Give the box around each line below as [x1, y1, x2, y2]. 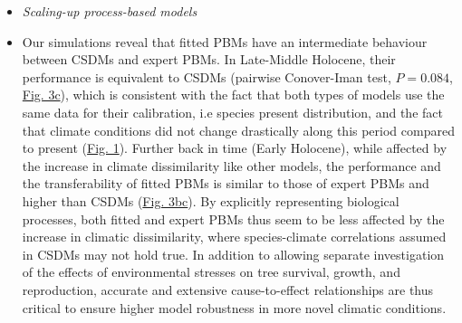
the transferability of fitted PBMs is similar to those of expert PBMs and [22, 174, 429, 193]
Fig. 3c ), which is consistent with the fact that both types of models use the [22, 85, 445, 104]
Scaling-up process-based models [22, 2, 197, 20]
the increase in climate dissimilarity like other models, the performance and [22, 156, 441, 175]
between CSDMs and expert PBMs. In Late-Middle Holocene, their [22, 50, 396, 69]
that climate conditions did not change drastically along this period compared [22, 120, 455, 139]
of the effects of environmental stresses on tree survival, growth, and [22, 262, 400, 281]
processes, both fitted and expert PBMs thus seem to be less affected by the [22, 209, 445, 228]
